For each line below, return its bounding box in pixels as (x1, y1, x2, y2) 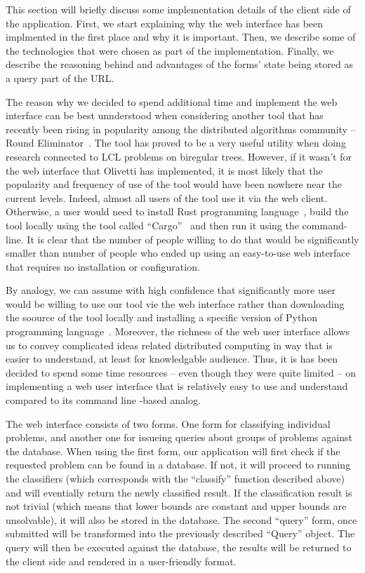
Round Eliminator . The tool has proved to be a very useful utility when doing (6, 135, 346, 150)
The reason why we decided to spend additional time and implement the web (6, 94, 338, 109)
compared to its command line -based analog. (6, 393, 201, 407)
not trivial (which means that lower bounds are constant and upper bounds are (6, 499, 347, 513)
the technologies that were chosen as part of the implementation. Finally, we (6, 43, 334, 58)
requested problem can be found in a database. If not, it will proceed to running (6, 457, 351, 472)
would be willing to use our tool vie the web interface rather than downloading (6, 296, 345, 311)
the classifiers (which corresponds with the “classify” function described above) (6, 471, 345, 485)
